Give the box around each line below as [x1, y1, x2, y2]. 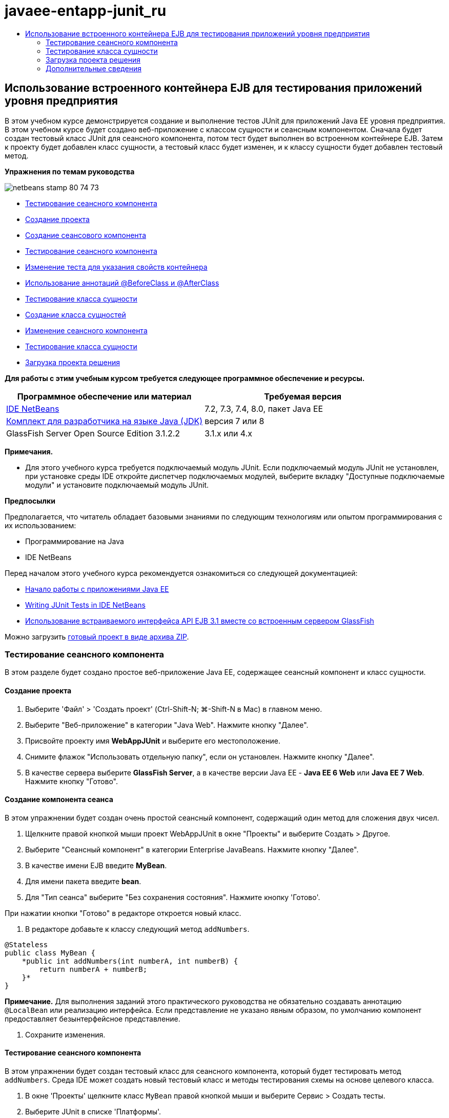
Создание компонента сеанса [5, 795, 113, 804]
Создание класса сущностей [25, 310, 126, 319]
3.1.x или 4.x [205, 428, 253, 438]
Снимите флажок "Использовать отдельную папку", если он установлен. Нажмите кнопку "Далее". [25, 752, 375, 761]
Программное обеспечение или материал [17, 391, 192, 402]
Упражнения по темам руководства [5, 167, 135, 176]
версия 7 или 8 [205, 415, 264, 426]
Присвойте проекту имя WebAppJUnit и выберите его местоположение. [25, 736, 280, 745]
